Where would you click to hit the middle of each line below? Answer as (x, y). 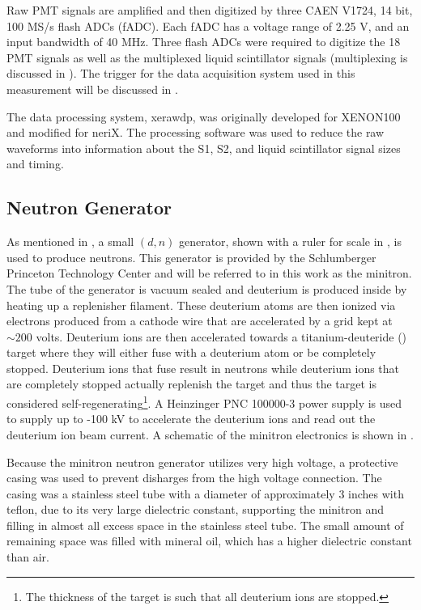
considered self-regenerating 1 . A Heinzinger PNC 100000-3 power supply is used (204, 402)
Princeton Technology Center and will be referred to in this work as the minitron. (209, 273)
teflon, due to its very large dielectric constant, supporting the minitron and (195, 509)
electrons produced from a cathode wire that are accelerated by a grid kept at (200, 321)
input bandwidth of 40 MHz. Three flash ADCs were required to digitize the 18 (204, 42)
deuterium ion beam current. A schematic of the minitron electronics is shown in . (210, 434)
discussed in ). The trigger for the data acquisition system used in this (181, 73)
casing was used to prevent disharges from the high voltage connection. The (194, 478)
